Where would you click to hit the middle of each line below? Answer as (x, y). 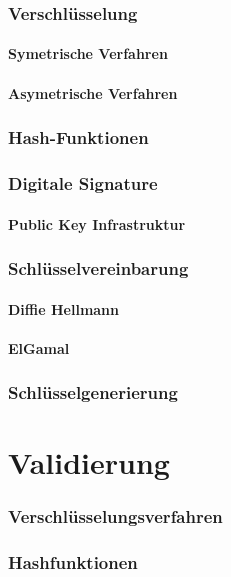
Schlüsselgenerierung (93, 392)
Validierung (89, 462)
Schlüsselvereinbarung (98, 268)
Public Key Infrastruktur (97, 223)
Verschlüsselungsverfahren (115, 516)
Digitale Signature (83, 182)
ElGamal (39, 347)
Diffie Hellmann (64, 308)
